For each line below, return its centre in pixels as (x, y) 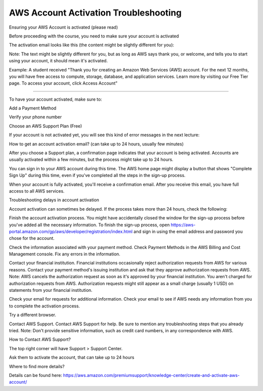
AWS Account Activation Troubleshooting (95, 13)
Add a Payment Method (33, 108)
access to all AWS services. (37, 191)
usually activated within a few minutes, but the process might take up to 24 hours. (91, 160)
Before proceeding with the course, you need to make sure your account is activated (94, 36)
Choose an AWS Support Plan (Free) (46, 126)
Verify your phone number (35, 117)
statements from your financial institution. (51, 290)
